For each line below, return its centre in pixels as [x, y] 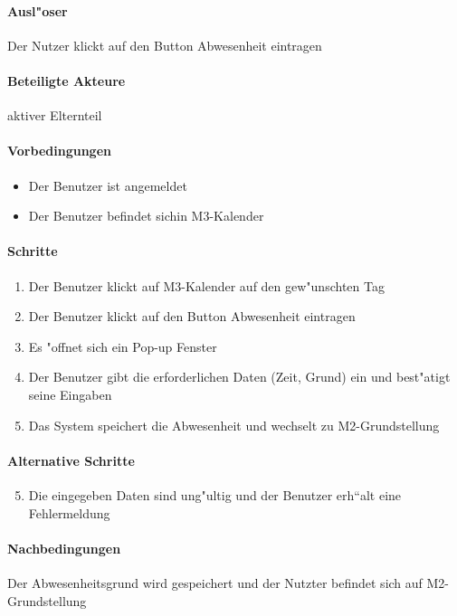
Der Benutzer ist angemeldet [108, 185]
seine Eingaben [70, 394]
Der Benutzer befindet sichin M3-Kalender [146, 216]
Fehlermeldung [69, 512]
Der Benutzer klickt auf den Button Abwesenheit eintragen [192, 316]
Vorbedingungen [59, 151]
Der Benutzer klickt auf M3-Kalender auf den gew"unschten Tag [206, 285]
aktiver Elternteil [55, 115]
